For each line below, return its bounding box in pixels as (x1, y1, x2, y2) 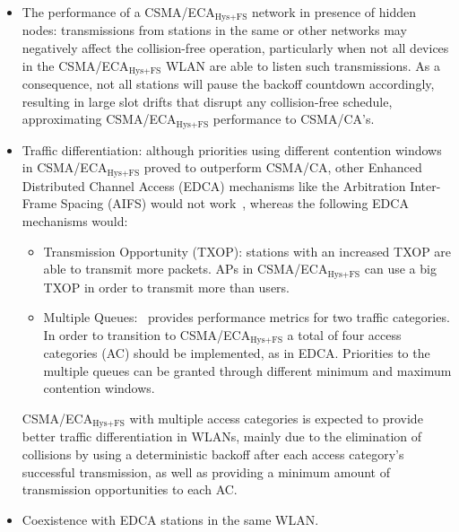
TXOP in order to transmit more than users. (43, 277, 290, 296)
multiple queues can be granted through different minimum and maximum (43, 361, 452, 379)
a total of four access (287, 325, 402, 344)
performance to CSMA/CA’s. (212, 109, 375, 128)
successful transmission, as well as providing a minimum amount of (22, 462, 390, 481)
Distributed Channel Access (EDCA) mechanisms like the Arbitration (22, 176, 406, 195)
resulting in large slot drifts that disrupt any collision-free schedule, (22, 92, 393, 110)
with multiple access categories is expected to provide (129, 409, 423, 428)
